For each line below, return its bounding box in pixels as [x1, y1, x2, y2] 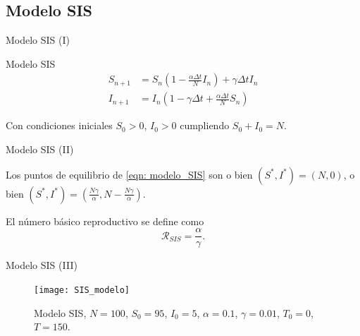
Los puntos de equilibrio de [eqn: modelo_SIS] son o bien [6, 167, 253, 181]
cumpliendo [180, 118, 230, 133]
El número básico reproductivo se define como [6, 213, 204, 228]
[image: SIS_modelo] [34, 284, 130, 295]
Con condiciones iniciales [6, 118, 113, 133]
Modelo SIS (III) [6, 258, 77, 272]
